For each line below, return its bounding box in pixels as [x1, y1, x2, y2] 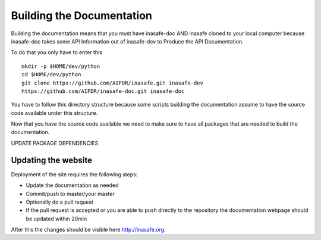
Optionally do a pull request [26, 198, 93, 205]
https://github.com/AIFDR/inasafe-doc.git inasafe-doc [21, 88, 185, 95]
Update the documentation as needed [26, 182, 119, 189]
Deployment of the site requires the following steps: [11, 170, 138, 178]
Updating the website [11, 155, 92, 165]
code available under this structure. [11, 109, 98, 116]
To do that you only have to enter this [11, 49, 102, 56]
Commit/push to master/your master [26, 190, 115, 197]
